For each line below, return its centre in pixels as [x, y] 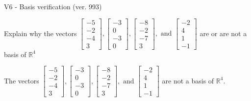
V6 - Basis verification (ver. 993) [53, 6]
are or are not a [223, 33]
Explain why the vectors [40, 33]
